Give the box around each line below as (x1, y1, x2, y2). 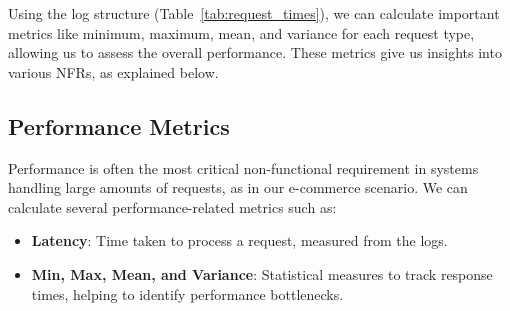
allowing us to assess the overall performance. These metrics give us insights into (8, 42, 502, 63)
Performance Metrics (8, 110, 230, 141)
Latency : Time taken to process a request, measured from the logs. (31, 230, 448, 251)
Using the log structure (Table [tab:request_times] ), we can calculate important (8, 3, 500, 23)
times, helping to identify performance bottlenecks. (31, 283, 344, 304)
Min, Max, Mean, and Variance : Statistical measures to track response (31, 263, 493, 284)
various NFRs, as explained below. (8, 61, 219, 82)
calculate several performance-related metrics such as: (8, 196, 337, 217)
